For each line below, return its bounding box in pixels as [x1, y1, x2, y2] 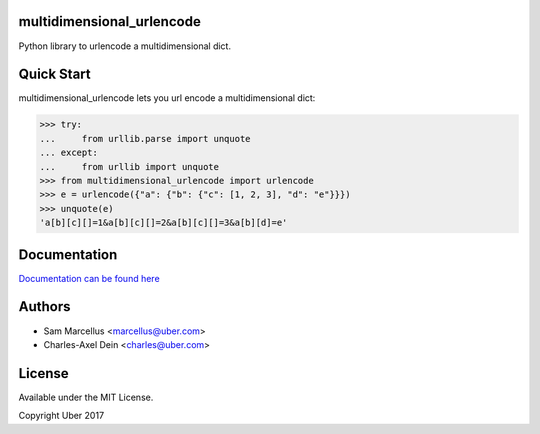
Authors [18, 298, 71, 315]
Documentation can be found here [18, 272, 160, 284]
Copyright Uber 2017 [18, 410, 105, 422]
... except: [39, 147, 99, 159]
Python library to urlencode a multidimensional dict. [18, 40, 232, 52]
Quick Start [18, 66, 91, 83]
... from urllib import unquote [39, 161, 220, 172]
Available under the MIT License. [18, 391, 154, 403]
